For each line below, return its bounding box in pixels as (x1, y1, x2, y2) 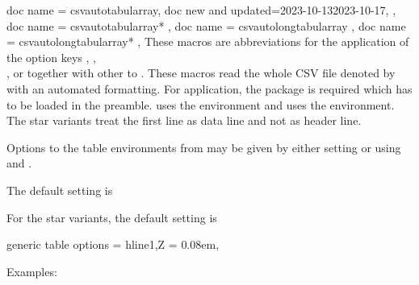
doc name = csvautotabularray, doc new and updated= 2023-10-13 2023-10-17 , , (6, 2, 396, 18)
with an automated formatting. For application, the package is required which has (6, 80, 413, 97)
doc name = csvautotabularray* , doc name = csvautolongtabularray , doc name (6, 17, 406, 34)
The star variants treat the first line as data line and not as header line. (6, 112, 362, 129)
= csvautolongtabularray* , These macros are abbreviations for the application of (6, 33, 409, 50)
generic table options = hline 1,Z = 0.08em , (6, 236, 220, 253)
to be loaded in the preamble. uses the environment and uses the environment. (6, 96, 395, 113)
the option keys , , (6, 48, 96, 65)
